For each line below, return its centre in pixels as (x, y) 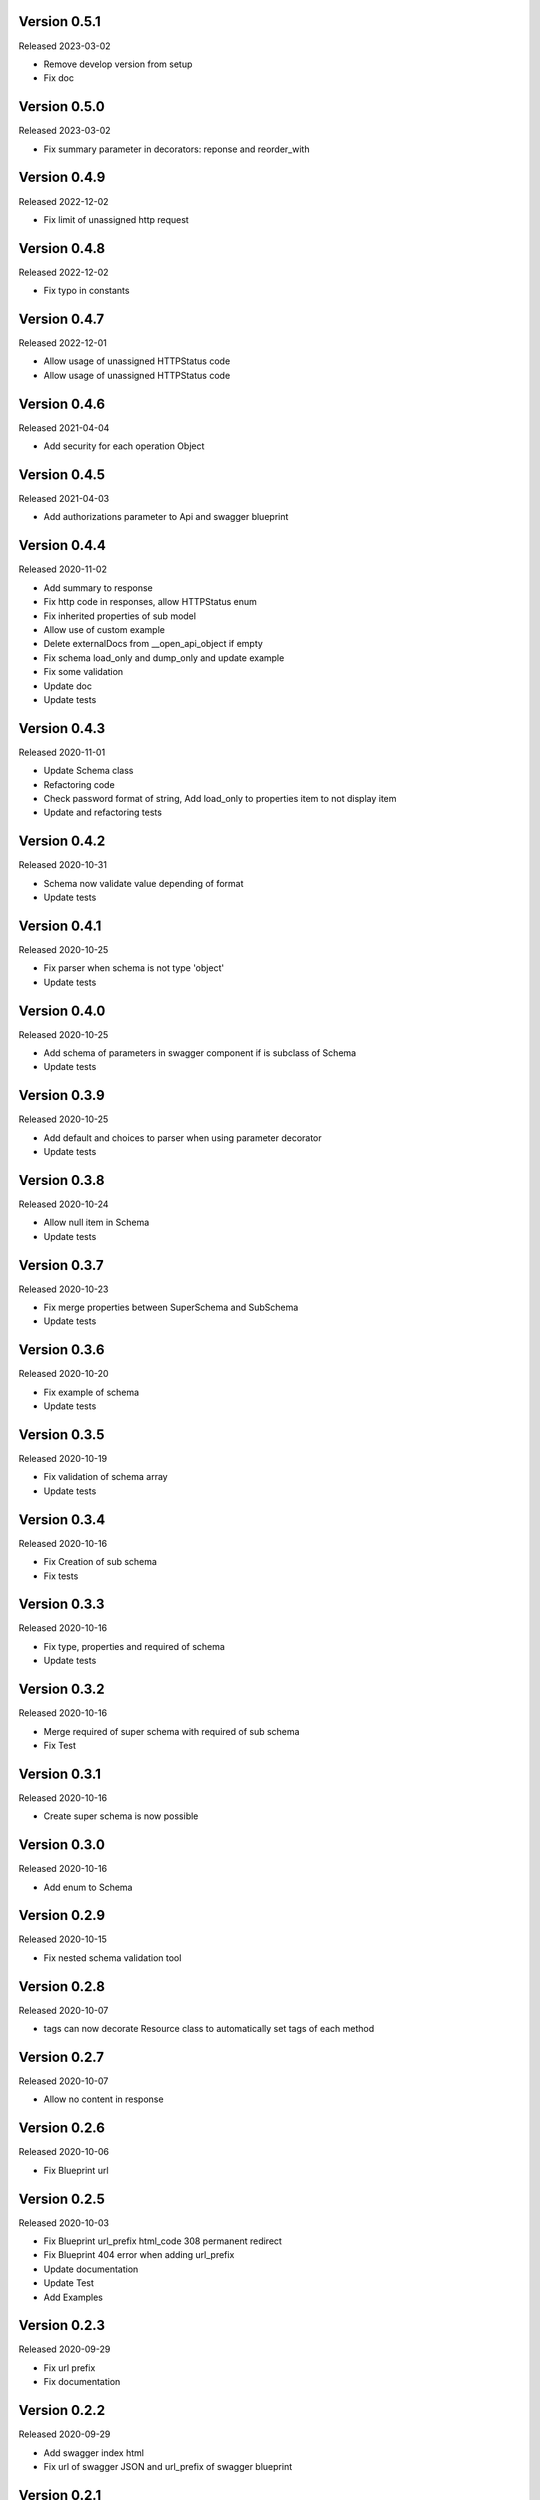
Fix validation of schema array (106, 1477)
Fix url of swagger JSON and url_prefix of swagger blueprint (168, 2466)
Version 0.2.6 (61, 2128)
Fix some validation (83, 672)
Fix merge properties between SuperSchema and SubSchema (171, 1307)
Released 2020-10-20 (63, 1374)
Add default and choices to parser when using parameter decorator (182, 1137)
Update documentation (91, 2269)
